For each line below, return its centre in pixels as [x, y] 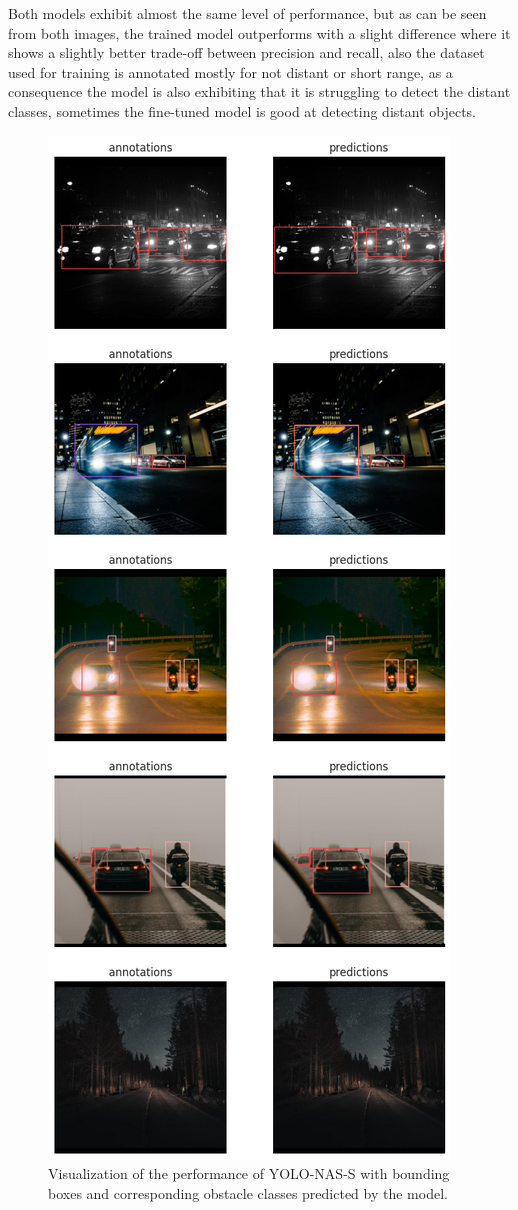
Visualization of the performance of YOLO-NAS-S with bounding [249, 1173]
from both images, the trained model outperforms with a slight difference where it [259, 32]
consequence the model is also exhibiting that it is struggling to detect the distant [259, 91]
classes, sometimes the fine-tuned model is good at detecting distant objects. [242, 110]
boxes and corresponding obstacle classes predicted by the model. [248, 1192]
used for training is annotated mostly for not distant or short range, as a [230, 71]
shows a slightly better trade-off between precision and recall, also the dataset [246, 52]
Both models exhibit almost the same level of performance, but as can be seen [247, 13]
